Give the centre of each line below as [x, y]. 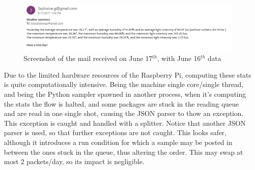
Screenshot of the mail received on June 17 [88, 58]
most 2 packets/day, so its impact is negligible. [74, 161]
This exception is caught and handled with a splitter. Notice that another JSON [125, 123]
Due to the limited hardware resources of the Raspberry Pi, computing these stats [128, 74]
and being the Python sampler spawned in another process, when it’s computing [125, 94]
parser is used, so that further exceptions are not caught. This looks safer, [115, 132]
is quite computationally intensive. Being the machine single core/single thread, [124, 84]
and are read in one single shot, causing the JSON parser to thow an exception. [124, 113]
